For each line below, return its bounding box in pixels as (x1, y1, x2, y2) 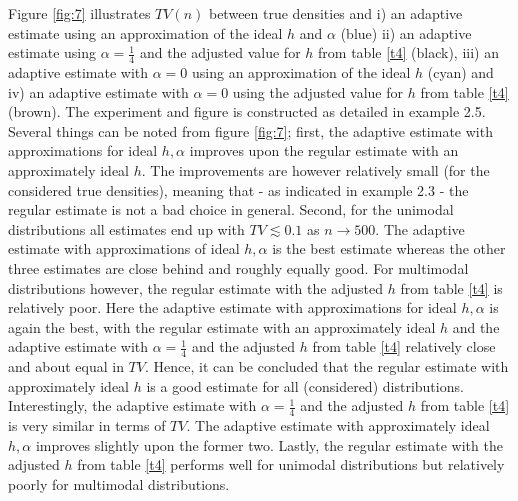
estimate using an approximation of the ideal (8, 22, 283, 43)
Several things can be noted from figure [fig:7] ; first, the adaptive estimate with (8, 120, 493, 141)
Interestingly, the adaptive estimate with (8, 395, 257, 416)
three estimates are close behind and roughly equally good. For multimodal (8, 257, 469, 278)
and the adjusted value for (139, 42, 301, 63)
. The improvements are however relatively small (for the (141, 159, 490, 180)
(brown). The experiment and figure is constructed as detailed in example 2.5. (8, 101, 486, 122)
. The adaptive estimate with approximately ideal (186, 415, 490, 436)
